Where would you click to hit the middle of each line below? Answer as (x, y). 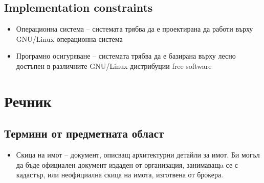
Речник (28, 101)
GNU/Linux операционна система (69, 38)
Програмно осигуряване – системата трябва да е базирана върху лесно (126, 56)
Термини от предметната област (84, 133)
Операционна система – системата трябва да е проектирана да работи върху (135, 29)
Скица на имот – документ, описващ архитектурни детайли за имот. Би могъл (138, 155)
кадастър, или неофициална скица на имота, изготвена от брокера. (120, 175)
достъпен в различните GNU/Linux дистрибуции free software (114, 66)
